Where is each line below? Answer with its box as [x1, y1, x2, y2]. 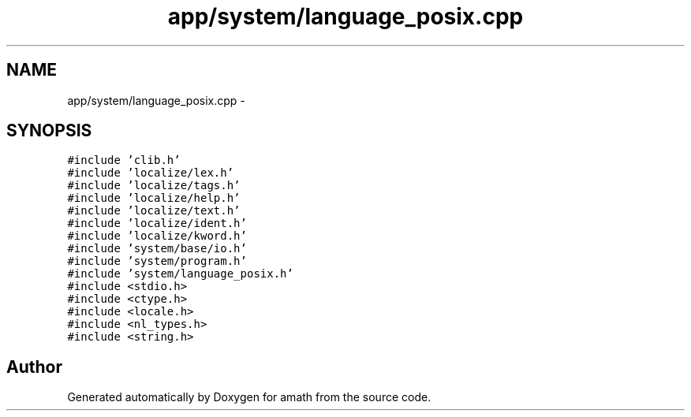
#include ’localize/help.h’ [67, 192, 241, 205]
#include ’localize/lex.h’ [67, 166, 234, 180]
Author [6, 356, 62, 377]
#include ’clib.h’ [67, 154, 181, 167]
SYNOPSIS [6, 121, 92, 141]
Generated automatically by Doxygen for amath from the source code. [67, 390, 431, 404]
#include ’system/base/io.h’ [67, 242, 247, 255]
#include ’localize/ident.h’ [67, 217, 247, 230]
